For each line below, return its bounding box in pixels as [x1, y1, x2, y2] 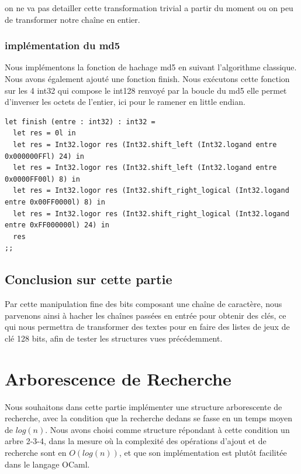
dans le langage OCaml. [5, 458, 90, 470]
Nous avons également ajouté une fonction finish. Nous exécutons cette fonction [5, 73, 290, 84]
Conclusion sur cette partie [5, 270, 172, 288]
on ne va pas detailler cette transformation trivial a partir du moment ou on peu [5, 2, 293, 13]
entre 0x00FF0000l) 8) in [5, 197, 105, 206]
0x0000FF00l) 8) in [5, 175, 80, 183]
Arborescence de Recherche [5, 366, 231, 390]
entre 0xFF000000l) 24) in [5, 221, 109, 230]
